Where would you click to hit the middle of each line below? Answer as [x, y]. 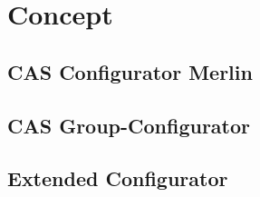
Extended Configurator [118, 178]
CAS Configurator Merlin [130, 71]
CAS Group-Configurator [129, 125]
